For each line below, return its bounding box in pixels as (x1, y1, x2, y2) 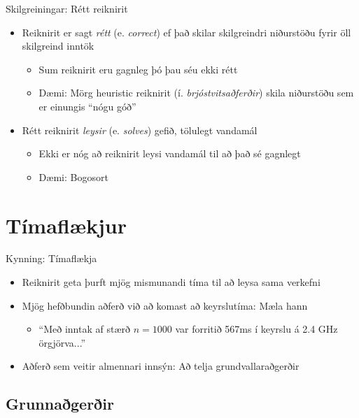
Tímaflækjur (6, 210, 127, 239)
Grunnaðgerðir (6, 393, 114, 415)
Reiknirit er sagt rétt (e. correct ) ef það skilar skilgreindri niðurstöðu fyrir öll (22, 24, 351, 39)
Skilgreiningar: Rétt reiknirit (6, 1, 128, 15)
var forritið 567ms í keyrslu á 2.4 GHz (175, 322, 338, 336)
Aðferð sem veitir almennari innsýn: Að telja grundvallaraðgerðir (22, 359, 300, 373)
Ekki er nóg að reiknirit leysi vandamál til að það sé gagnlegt (38, 146, 301, 161)
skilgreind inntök (22, 38, 94, 53)
